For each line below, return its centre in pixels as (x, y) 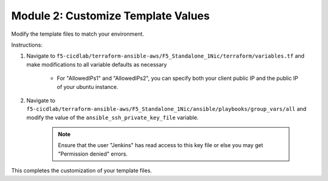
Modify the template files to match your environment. (78, 34)
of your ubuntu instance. (87, 87)
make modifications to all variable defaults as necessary (97, 64)
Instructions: (27, 45)
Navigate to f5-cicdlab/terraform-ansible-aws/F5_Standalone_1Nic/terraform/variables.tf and (166, 56)
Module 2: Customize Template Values (111, 16)
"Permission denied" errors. (93, 154)
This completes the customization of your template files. (81, 171)
